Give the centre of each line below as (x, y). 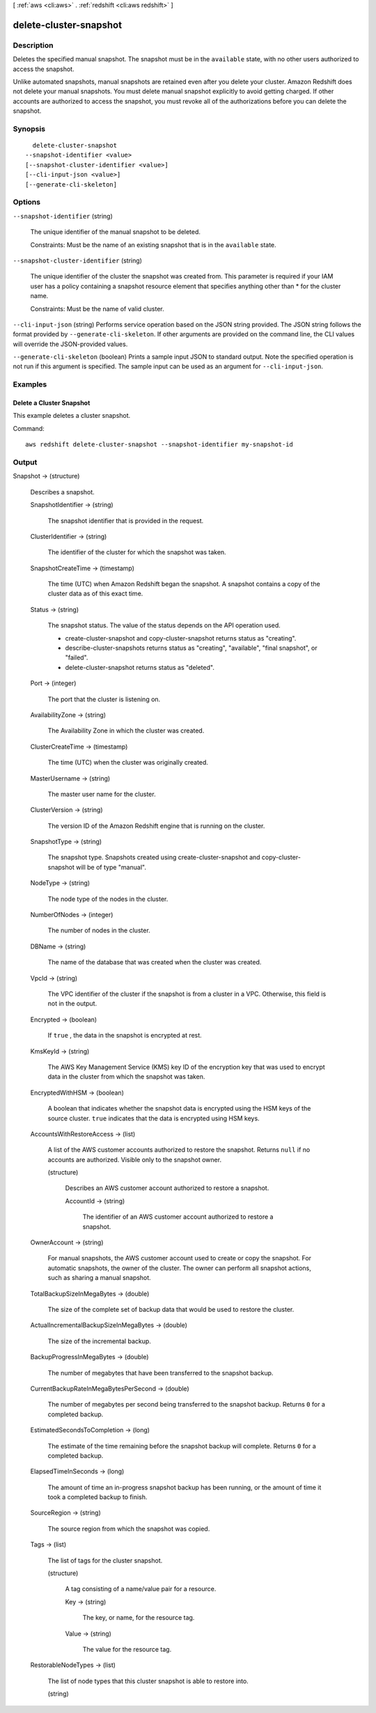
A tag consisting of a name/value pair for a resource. (141, 1589)
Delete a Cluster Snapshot (52, 403)
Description (33, 45)
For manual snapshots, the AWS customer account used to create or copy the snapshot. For (180, 1258)
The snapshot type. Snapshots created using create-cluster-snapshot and (154, 857)
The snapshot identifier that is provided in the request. (126, 521)
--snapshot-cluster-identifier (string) (78, 260)
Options (27, 202)
